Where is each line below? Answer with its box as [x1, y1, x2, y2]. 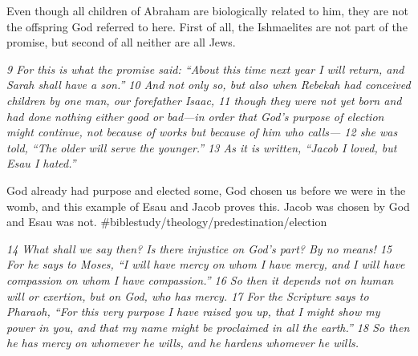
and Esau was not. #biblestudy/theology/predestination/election [6, 213, 327, 230]
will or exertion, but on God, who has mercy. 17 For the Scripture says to [6, 287, 369, 304]
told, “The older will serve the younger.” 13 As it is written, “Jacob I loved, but [6, 139, 397, 156]
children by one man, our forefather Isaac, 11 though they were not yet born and [6, 91, 402, 108]
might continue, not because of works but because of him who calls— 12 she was [6, 123, 398, 140]
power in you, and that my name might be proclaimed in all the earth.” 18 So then [6, 318, 410, 335]
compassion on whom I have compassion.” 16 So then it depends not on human [6, 271, 394, 288]
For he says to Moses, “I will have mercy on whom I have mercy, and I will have [6, 256, 405, 273]
